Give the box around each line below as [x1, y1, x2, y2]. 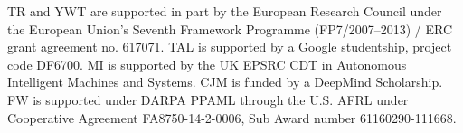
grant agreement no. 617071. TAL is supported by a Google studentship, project [7, 37, 452, 56]
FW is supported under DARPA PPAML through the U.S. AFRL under [7, 90, 409, 109]
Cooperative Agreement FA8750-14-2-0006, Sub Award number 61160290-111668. [7, 108, 457, 127]
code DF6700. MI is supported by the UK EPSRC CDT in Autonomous [7, 54, 407, 73]
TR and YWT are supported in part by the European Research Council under [7, 2, 442, 20]
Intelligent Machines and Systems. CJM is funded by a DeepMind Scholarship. [7, 72, 443, 91]
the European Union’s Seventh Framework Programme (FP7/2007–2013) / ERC [7, 19, 453, 38]
